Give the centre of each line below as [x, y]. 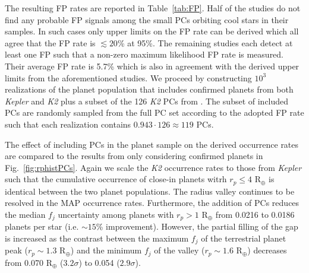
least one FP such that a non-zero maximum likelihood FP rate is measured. [144, 54]
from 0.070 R [29, 262]
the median [25, 214]
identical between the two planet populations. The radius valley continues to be [150, 191]
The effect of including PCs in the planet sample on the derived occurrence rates [152, 144]
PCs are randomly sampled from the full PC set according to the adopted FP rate [154, 112]
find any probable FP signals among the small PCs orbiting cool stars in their [147, 19]
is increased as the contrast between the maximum [97, 238]
